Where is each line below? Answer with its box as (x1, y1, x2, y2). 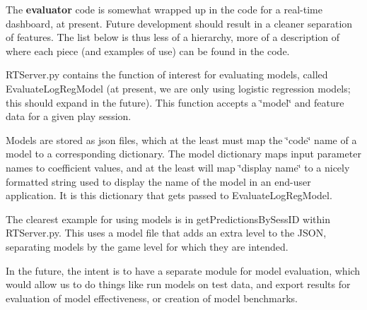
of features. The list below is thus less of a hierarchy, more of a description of (6, 30, 340, 44)
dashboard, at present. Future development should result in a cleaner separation (6, 16, 353, 30)
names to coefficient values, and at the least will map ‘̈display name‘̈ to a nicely (6, 160, 350, 174)
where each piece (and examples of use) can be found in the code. (6, 43, 290, 58)
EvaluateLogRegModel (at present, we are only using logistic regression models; (6, 81, 351, 95)
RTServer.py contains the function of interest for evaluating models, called (6, 67, 328, 82)
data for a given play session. (6, 109, 132, 124)
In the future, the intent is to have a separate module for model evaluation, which (6, 263, 361, 278)
